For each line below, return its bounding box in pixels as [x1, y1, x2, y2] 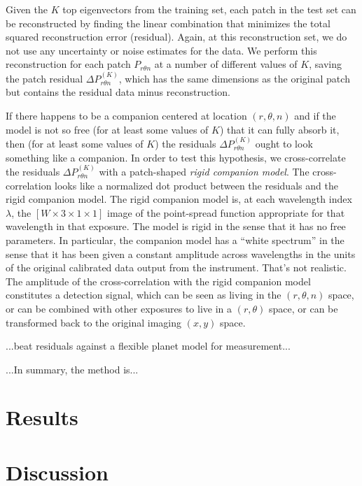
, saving [309, 57, 342, 71]
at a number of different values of [154, 57, 298, 71]
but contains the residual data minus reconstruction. [6, 85, 230, 99]
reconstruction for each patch [6, 57, 131, 71]
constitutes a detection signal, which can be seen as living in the [6, 287, 281, 302]
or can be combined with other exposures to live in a [6, 301, 232, 315]
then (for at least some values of [6, 136, 144, 150]
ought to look [255, 136, 313, 150]
